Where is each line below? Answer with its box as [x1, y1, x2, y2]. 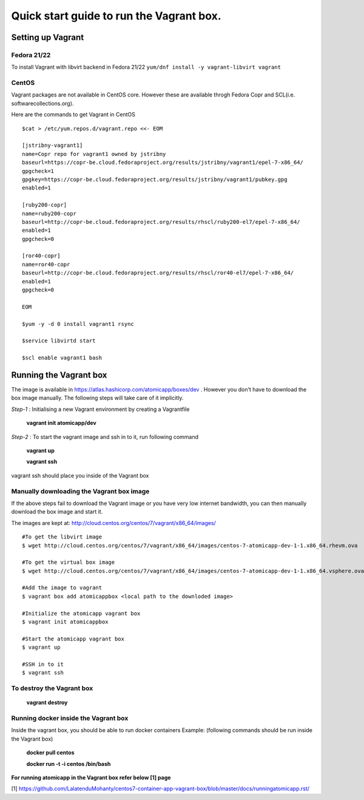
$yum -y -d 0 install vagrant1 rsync [22, 320, 135, 327]
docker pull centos [26, 749, 75, 756]
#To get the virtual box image [22, 559, 115, 566]
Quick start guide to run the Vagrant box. [11, 9, 221, 22]
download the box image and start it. [11, 508, 103, 515]
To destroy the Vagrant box [11, 684, 93, 693]
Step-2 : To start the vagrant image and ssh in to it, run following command [11, 433, 199, 440]
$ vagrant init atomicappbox [22, 619, 109, 625]
